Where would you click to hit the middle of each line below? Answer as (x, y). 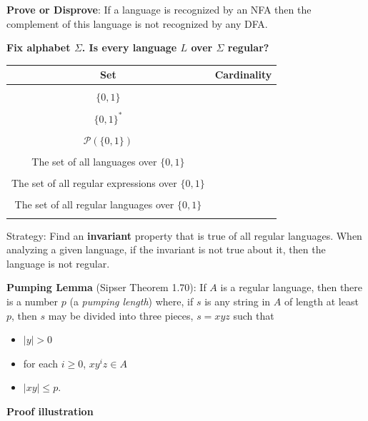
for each (41, 363)
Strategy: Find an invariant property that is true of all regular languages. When (184, 235)
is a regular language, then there (292, 287)
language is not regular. (58, 263)
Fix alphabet (39, 47)
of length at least (321, 301)
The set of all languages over (94, 162)
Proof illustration (50, 411)
